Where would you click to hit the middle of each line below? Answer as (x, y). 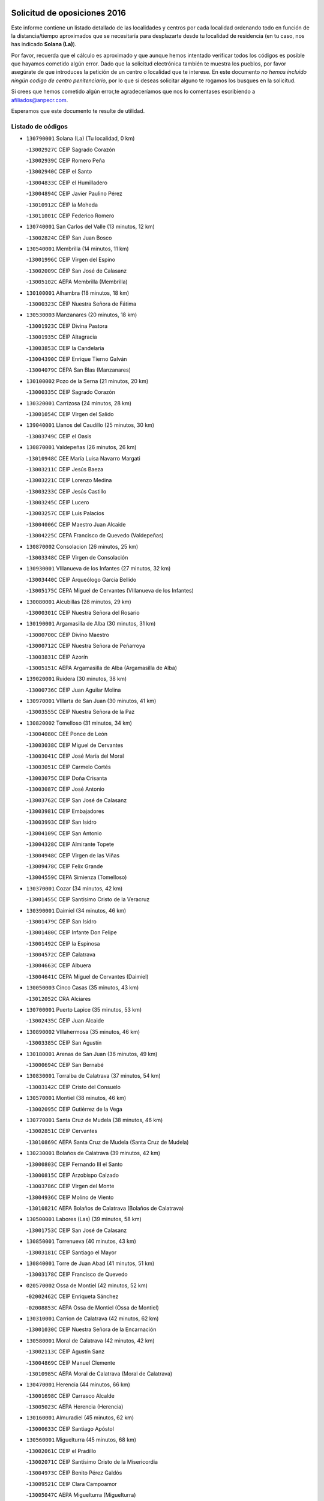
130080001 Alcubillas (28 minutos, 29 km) (79, 602)
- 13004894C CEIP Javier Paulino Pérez (74, 194)
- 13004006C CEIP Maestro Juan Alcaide (76, 524)
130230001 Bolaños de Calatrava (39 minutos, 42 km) (93, 1153)
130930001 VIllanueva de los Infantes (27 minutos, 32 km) (98, 569)
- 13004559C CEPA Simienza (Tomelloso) (76, 877)
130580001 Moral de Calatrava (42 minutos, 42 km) (91, 1340)
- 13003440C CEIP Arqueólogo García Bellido (81, 579)
